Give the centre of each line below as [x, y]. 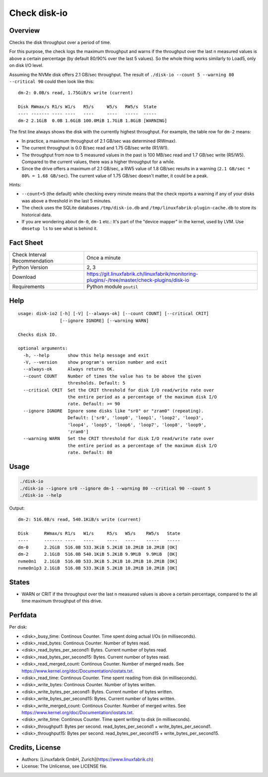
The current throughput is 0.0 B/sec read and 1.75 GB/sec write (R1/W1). [95, 148]
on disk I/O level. [26, 65]
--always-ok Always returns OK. [69, 369]
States [19, 582]
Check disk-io [38, 13]
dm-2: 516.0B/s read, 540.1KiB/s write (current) [80, 519]
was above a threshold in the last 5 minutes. [67, 200]
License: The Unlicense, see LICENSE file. [65, 766]
